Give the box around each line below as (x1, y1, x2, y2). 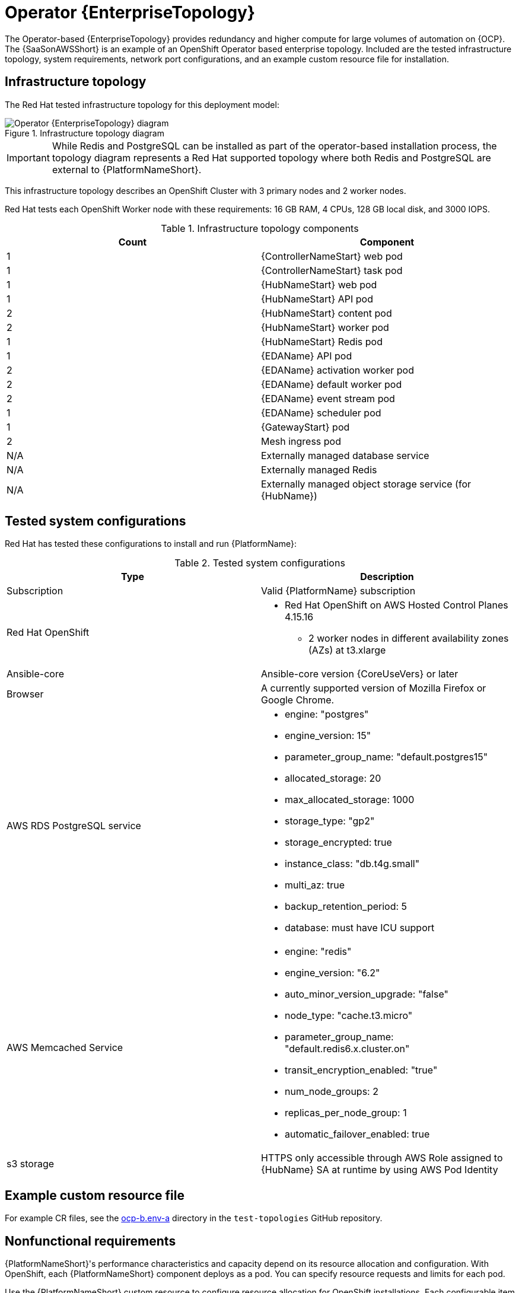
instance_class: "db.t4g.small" (285, 858, 420, 870)
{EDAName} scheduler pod (261, 406, 381, 419)
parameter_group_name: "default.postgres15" (285, 751, 488, 763)
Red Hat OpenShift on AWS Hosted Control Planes (285, 599, 508, 612)
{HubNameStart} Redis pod (261, 335, 383, 348)
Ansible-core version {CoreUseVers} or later (261, 668, 458, 680)
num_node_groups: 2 (285, 1085, 378, 1098)
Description (360, 571, 414, 583)
